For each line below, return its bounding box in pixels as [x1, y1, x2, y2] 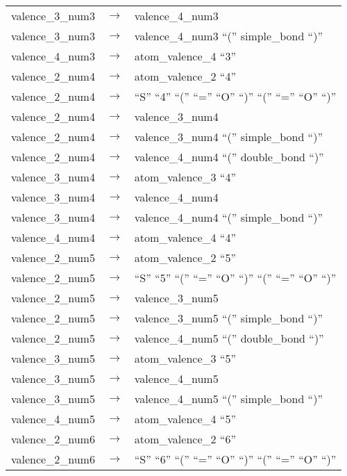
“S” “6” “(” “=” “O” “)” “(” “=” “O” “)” [134, 451, 337, 467]
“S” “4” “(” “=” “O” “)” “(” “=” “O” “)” [134, 88, 337, 104]
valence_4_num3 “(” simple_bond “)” [134, 28, 323, 44]
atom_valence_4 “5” [134, 411, 236, 427]
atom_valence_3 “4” [134, 169, 236, 185]
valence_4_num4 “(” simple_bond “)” [134, 209, 323, 225]
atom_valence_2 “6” [134, 431, 236, 447]
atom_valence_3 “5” [134, 350, 236, 366]
